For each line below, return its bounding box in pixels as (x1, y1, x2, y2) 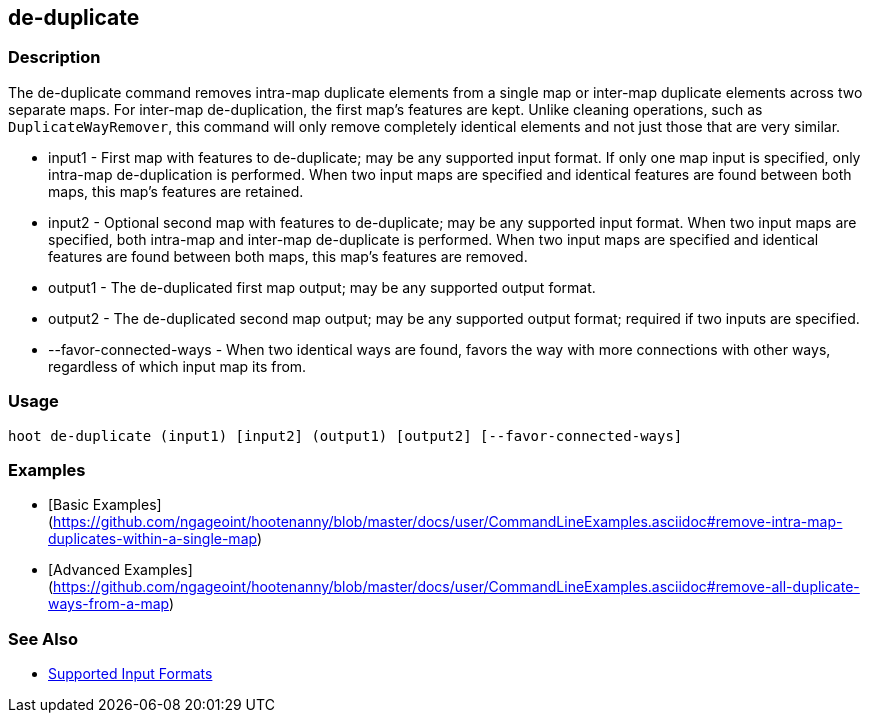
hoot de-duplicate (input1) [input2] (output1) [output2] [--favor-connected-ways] (8, 427, 683, 444)
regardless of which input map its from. (48, 357, 307, 375)
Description (8, 47, 101, 68)
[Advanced (48, 561, 121, 579)
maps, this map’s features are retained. (48, 182, 304, 200)
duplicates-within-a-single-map (48, 530, 257, 548)
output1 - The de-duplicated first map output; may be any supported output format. (48, 278, 596, 296)
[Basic (48, 496, 89, 514)
